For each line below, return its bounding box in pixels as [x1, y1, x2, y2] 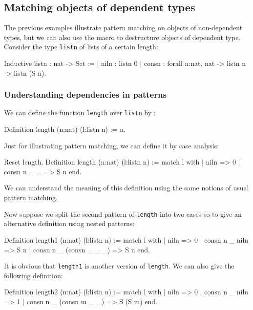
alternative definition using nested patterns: [4, 218, 135, 228]
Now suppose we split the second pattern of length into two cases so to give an [4, 208, 242, 219]
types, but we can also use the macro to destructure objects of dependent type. [4, 32, 241, 42]
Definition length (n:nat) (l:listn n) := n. [4, 124, 126, 134]
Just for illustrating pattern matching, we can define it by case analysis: [4, 140, 219, 150]
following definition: [4, 270, 63, 280]
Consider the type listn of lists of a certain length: [4, 41, 158, 52]
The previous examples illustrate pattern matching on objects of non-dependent [4, 22, 243, 33]
